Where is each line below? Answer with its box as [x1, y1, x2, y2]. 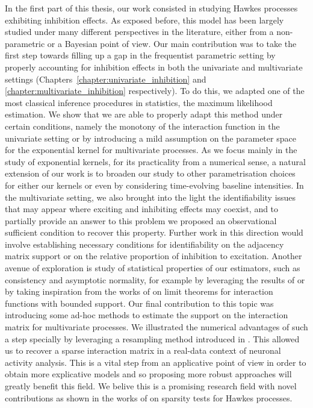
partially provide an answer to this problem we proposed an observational [5, 214, 277, 227]
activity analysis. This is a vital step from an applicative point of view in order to [5, 356, 306, 368]
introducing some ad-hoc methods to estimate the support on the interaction [5, 309, 288, 321]
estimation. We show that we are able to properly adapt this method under [5, 108, 283, 121]
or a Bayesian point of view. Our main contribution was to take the [47, 37, 297, 49]
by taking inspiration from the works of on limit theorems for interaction [5, 285, 273, 298]
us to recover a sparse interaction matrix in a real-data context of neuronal [5, 344, 281, 357]
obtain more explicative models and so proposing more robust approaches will [5, 368, 292, 380]
